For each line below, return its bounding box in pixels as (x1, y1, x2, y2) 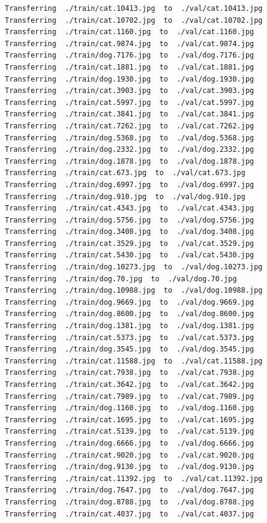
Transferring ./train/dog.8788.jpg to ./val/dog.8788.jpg (5, 497, 254, 506)
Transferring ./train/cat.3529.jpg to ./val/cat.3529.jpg (5, 239, 254, 248)
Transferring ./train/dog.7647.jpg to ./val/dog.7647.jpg (5, 486, 254, 495)
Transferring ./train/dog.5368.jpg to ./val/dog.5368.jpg (5, 133, 254, 142)
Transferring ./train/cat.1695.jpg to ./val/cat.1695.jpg (5, 415, 254, 424)
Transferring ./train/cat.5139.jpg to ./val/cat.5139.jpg (5, 427, 254, 436)
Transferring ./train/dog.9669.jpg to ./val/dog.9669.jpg (5, 297, 254, 306)
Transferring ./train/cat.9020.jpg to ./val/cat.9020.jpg (5, 450, 254, 459)
